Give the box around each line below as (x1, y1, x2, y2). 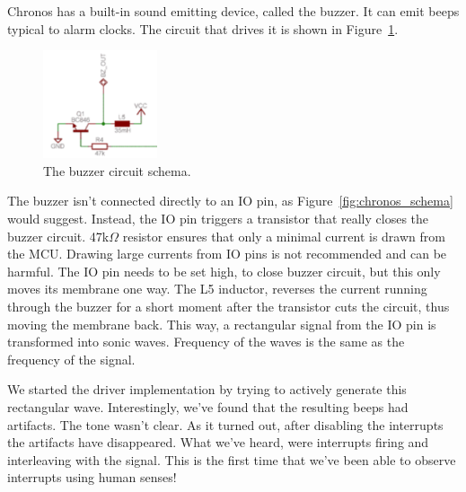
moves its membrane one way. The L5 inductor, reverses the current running (7, 279, 427, 298)
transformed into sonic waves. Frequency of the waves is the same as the (7, 332, 405, 351)
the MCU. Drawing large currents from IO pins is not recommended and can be (7, 244, 447, 263)
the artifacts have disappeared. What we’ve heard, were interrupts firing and (7, 433, 429, 452)
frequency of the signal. (7, 349, 136, 368)
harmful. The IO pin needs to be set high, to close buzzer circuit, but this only (7, 261, 441, 280)
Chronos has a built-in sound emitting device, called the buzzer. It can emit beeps (7, 2, 460, 20)
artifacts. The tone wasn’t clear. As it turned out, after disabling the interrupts (7, 415, 444, 434)
